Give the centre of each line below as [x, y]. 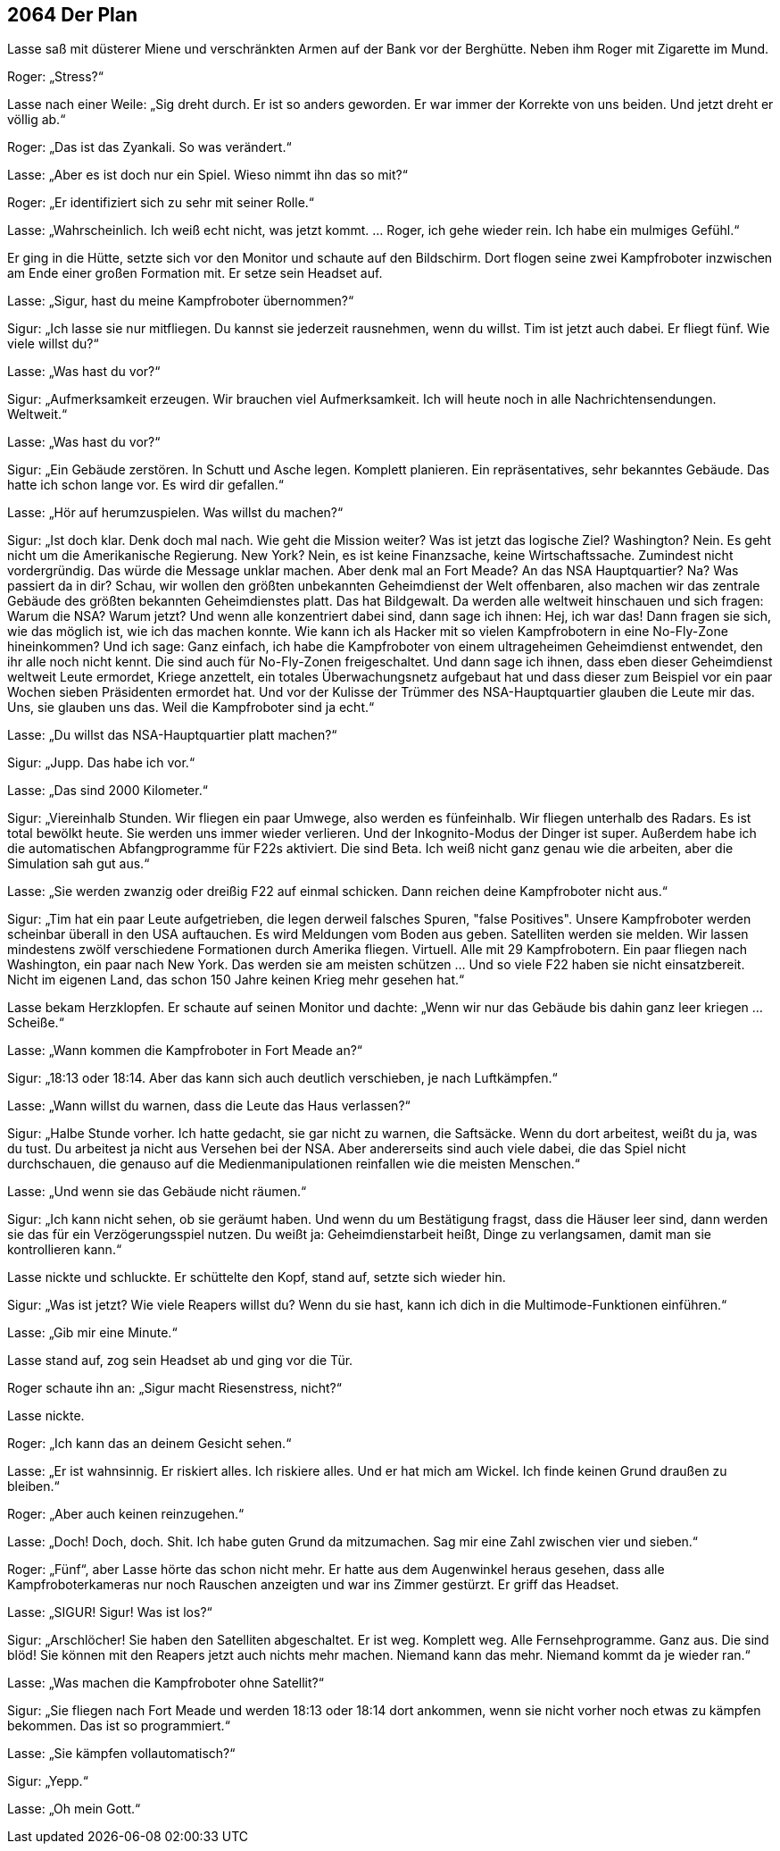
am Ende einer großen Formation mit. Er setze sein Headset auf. [195, 273]
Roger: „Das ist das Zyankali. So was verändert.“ [149, 147]
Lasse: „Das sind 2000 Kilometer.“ [108, 791]
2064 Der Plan [72, 15]
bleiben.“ [33, 1487]
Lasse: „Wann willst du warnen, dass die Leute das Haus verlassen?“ [209, 1106]
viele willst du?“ [53, 344]
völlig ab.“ [37, 120]
